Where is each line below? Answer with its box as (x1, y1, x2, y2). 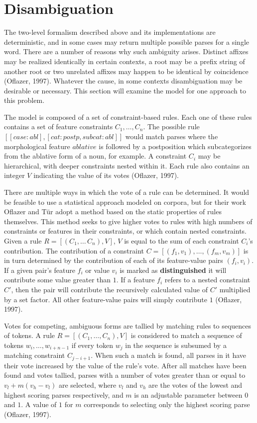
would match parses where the (125, 131, 218, 142)
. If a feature (116, 274, 155, 285)
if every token (71, 339, 114, 350)
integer (4, 170, 25, 180)
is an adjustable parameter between (134, 389, 243, 400)
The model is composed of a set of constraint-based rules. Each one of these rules (4, 111, 252, 122)
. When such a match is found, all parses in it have (91, 350, 247, 360)
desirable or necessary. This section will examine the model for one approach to (4, 85, 246, 95)
